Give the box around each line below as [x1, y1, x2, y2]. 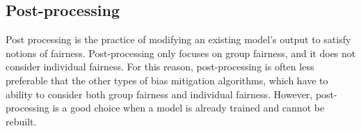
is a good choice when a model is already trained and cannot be [52, 100, 325, 115]
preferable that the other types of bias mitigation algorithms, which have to [6, 72, 328, 87]
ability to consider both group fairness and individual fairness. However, [6, 86, 313, 101]
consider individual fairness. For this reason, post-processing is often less [6, 59, 314, 74]
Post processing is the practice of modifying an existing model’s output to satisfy [6, 32, 351, 47]
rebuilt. [6, 114, 37, 128]
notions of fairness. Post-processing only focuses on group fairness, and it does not [6, 45, 356, 60]
